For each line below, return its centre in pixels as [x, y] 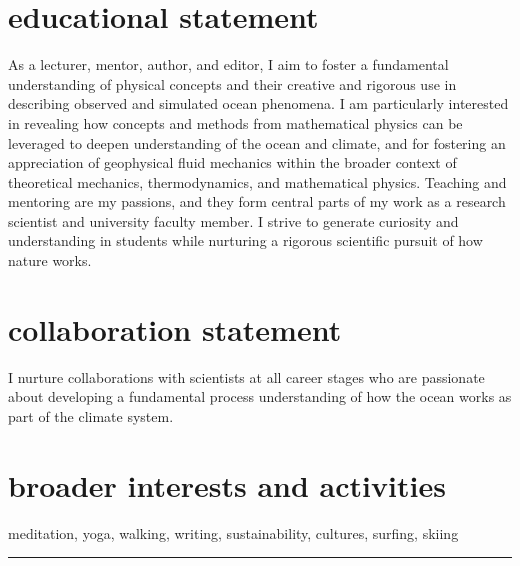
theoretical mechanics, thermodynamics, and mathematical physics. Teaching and [257, 181]
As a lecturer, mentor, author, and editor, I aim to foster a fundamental [228, 64]
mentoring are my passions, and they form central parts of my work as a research [257, 201]
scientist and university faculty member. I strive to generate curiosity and [233, 220]
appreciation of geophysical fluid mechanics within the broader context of [232, 162]
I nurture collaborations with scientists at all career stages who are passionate [246, 376]
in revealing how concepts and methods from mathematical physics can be [235, 122]
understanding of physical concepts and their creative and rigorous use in [232, 83]
